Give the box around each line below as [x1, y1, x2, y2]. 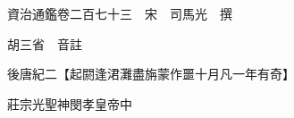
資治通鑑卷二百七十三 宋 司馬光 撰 [6, 4, 232, 22]
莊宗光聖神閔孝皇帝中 [6, 94, 132, 113]
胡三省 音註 [6, 34, 82, 53]
